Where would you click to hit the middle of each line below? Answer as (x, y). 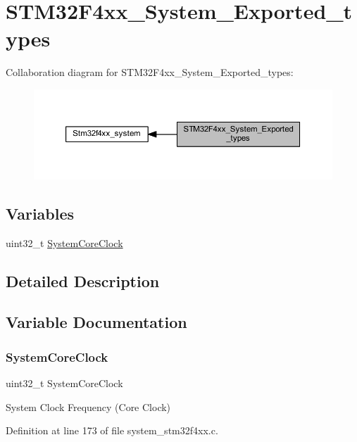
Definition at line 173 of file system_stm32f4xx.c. (112, 430)
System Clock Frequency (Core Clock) (88, 406)
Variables (40, 213)
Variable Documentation (96, 322)
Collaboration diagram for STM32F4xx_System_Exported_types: (150, 72)
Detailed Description (83, 280)
